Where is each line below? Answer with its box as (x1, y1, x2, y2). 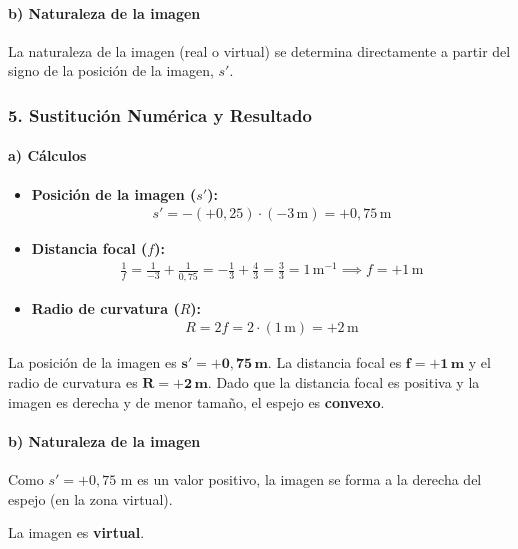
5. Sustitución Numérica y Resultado (8, 102, 312, 127)
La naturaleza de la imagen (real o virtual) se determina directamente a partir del (8, 40, 511, 61)
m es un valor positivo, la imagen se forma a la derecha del (120, 468, 482, 489)
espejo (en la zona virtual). (8, 488, 173, 509)
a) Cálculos (8, 145, 87, 166)
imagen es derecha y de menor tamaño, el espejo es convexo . (8, 391, 385, 412)
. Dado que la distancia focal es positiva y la (207, 371, 480, 392)
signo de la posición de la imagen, (8, 60, 214, 81)
